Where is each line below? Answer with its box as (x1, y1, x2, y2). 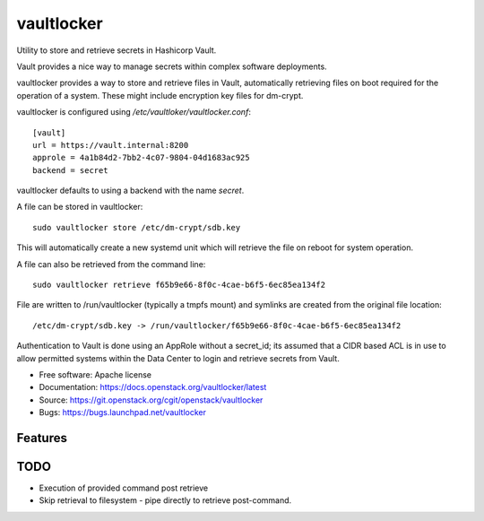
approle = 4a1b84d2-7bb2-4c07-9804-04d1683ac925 (32, 152, 250, 163)
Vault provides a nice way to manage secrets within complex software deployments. (16, 61, 327, 72)
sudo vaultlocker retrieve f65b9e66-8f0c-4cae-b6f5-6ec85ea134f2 (32, 280, 326, 291)
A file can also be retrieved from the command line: (16, 258, 206, 269)
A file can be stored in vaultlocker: (16, 202, 143, 213)
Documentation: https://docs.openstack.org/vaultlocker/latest (39, 382, 267, 393)
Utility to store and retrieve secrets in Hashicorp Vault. (16, 45, 217, 56)
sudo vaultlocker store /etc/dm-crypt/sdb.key (32, 222, 241, 232)
